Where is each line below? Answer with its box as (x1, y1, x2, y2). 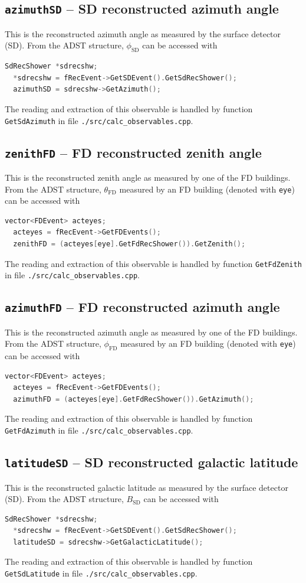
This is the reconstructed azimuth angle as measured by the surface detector (5, 27, 281, 40)
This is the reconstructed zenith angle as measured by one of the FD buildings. (5, 171, 291, 183)
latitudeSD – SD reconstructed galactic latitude (5, 453, 298, 471)
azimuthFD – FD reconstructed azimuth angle (5, 298, 280, 316)
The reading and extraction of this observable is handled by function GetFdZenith (5, 257, 302, 269)
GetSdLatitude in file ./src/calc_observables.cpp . (5, 567, 198, 579)
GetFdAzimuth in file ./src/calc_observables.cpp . (5, 424, 193, 437)
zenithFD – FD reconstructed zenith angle (5, 143, 262, 161)
